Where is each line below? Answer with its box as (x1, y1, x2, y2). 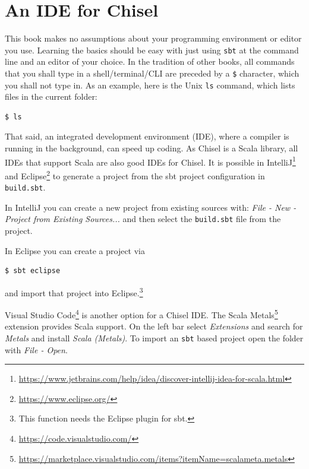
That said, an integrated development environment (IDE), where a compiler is (5, 130, 289, 142)
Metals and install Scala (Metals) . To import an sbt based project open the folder (5, 331, 304, 344)
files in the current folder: (5, 90, 97, 103)
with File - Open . (5, 343, 68, 356)
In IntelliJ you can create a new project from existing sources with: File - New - (5, 201, 297, 213)
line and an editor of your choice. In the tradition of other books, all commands (5, 55, 295, 68)
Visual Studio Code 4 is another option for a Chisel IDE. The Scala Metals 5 (5, 307, 278, 321)
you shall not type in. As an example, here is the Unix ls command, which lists (5, 78, 295, 91)
